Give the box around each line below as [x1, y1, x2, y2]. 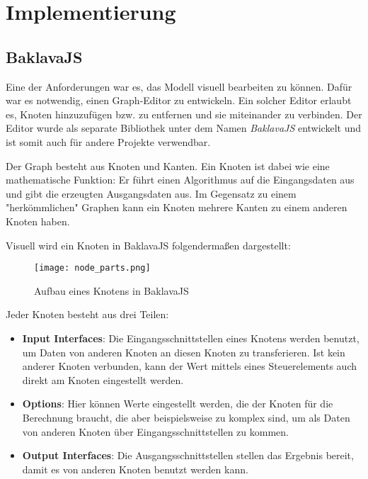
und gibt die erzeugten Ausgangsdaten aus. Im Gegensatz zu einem [6, 186, 297, 201]
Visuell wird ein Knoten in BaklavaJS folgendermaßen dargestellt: [6, 237, 291, 252]
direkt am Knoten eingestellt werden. [22, 372, 184, 387]
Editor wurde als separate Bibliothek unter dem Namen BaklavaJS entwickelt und [6, 120, 361, 135]
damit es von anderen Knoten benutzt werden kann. [22, 461, 248, 476]
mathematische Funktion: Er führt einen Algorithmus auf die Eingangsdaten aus [6, 172, 355, 187]
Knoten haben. [6, 213, 70, 228]
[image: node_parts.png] [34, 263, 151, 274]
